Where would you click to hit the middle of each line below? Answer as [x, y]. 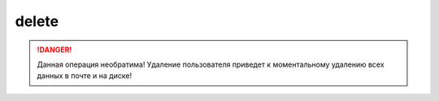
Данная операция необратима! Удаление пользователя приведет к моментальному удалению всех [211, 64]
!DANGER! [54, 50]
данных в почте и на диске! [85, 76]
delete [37, 21]
